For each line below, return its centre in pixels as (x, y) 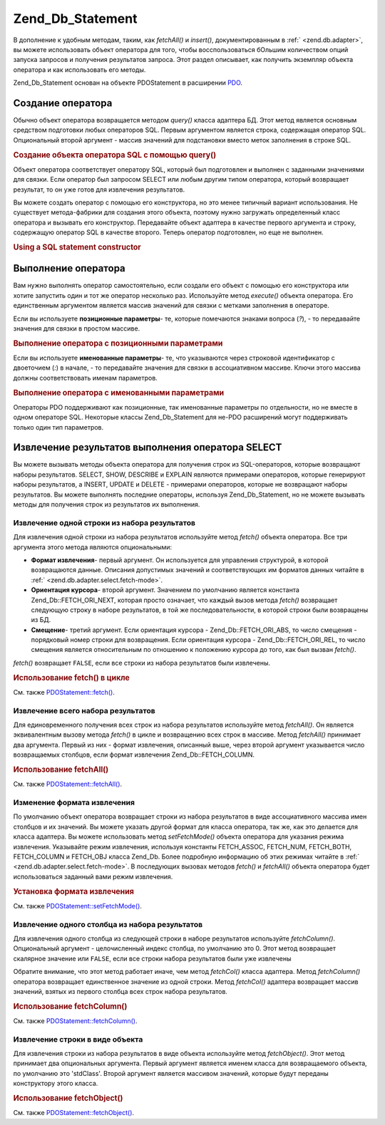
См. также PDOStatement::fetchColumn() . (76, 1021)
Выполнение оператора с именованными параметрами (119, 393)
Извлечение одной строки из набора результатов (104, 522)
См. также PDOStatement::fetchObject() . (74, 1113)
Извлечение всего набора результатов (84, 710)
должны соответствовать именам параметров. (86, 378)
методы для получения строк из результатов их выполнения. (107, 504)
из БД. (41, 620)
